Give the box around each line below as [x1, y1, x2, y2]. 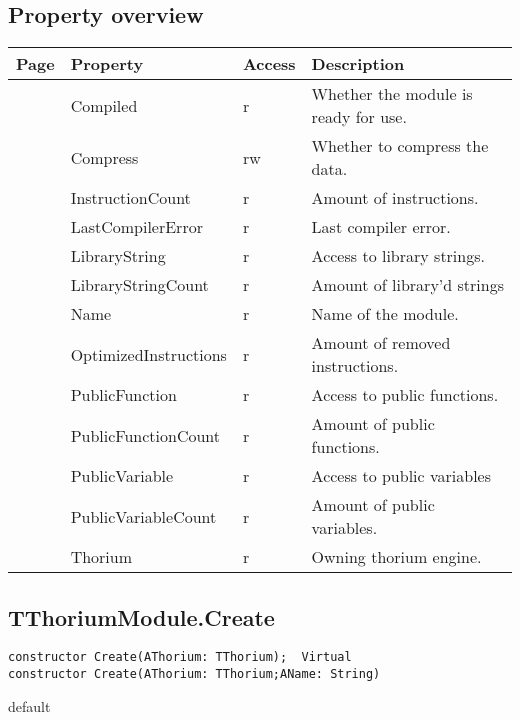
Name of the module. [311, 302, 459, 326]
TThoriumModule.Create [8, 601, 275, 632]
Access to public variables [311, 464, 492, 488]
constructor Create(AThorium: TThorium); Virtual [8, 650, 352, 665]
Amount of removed [311, 331, 451, 355]
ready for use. [311, 105, 407, 129]
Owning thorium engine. [311, 545, 482, 569]
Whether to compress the [311, 134, 489, 158]
